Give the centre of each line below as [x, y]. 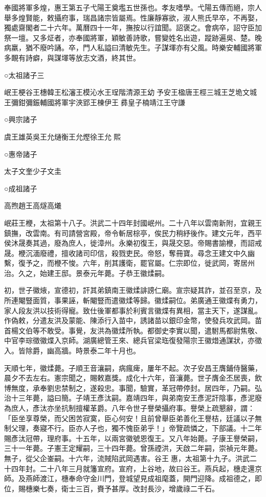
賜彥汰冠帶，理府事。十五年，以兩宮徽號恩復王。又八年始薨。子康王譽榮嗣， [133, 438]
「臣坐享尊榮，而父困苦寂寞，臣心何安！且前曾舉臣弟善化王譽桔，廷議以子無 [133, 418]
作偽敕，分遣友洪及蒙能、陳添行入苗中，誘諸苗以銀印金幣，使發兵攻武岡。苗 [133, 320]
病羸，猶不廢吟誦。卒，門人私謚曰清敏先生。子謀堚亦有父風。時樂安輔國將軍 [133, 47]
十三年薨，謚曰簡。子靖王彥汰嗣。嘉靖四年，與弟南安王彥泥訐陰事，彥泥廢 [136, 398]
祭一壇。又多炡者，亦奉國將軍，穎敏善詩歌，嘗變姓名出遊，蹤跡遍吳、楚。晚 [133, 37]
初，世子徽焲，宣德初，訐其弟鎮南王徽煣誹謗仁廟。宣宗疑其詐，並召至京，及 [133, 290]
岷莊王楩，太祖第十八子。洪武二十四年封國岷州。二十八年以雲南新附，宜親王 [133, 222]
